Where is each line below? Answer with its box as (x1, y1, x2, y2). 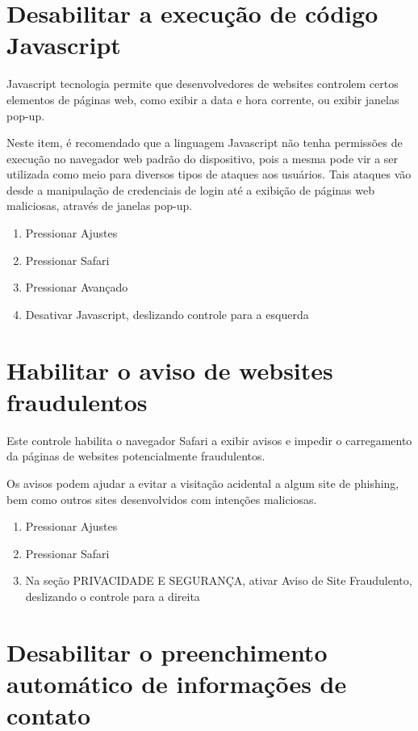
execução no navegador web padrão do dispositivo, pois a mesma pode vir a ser (6, 149, 399, 166)
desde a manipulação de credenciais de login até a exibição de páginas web (6, 181, 375, 198)
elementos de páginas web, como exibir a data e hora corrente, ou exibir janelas (6, 90, 399, 107)
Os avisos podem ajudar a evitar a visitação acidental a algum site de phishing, (6, 474, 399, 491)
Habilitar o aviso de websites (6, 353, 333, 386)
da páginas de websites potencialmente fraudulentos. (6, 447, 265, 464)
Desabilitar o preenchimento (6, 635, 328, 668)
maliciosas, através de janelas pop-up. (6, 197, 193, 214)
